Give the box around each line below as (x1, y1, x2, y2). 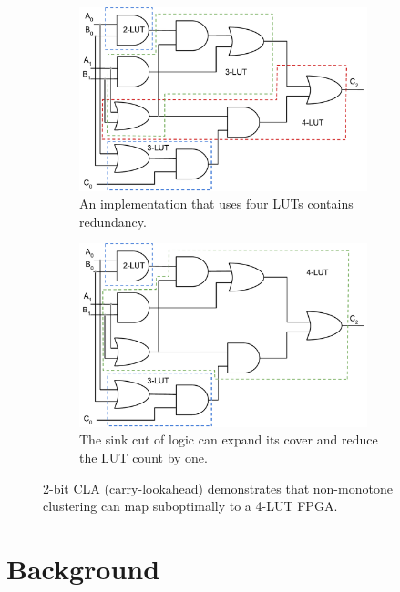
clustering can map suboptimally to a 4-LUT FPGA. (43, 496, 338, 515)
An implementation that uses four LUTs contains (79, 194, 354, 213)
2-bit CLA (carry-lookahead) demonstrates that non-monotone (43, 478, 393, 497)
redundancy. (79, 211, 147, 230)
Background (6, 549, 160, 587)
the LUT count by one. (79, 447, 208, 466)
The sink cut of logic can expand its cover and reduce (79, 430, 378, 449)
